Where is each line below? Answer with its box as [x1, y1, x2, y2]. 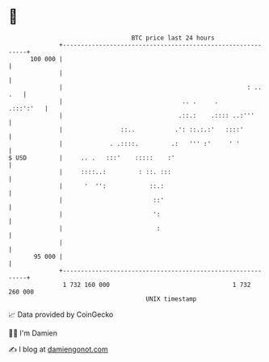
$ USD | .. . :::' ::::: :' [8, 153, 175, 162]
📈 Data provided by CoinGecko [8, 310, 114, 319]
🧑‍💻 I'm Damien [8, 328, 58, 338]
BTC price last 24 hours [131, 34, 216, 42]
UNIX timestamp [145, 294, 197, 303]
